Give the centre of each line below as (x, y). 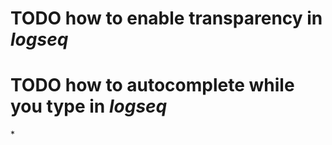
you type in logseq (89, 106)
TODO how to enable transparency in (166, 18)
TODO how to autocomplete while (152, 85)
